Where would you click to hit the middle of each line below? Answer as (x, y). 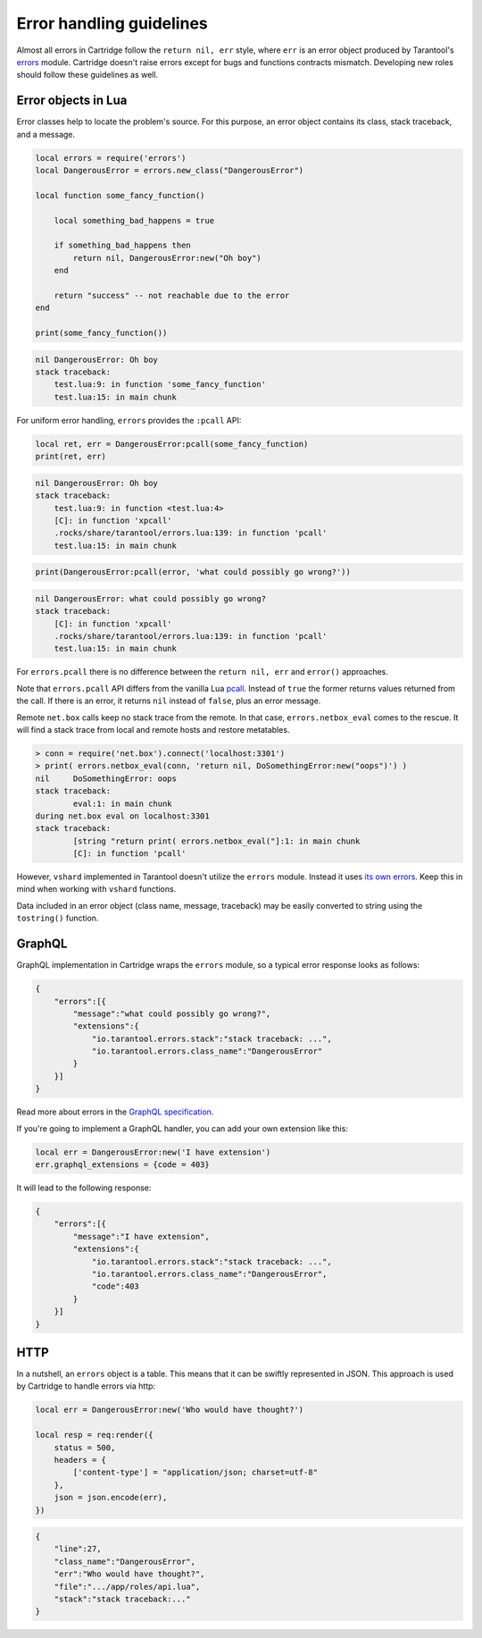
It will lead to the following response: (84, 1188)
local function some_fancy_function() (120, 195)
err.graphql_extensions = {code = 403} (122, 1165)
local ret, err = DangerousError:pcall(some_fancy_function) (172, 444)
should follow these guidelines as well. (87, 75)
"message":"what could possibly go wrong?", (172, 1013)
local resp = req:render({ (94, 1435)
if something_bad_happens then (122, 245)
